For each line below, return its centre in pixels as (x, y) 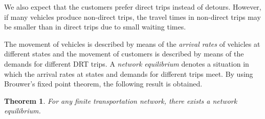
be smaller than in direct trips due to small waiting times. (95, 27)
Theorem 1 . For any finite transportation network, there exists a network (121, 100)
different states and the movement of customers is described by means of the (124, 54)
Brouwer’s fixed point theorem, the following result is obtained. (103, 84)
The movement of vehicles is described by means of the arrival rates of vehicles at (132, 43)
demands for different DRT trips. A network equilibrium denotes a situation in (127, 63)
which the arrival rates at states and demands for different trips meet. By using (129, 73)
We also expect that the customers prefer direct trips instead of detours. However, (133, 7)
